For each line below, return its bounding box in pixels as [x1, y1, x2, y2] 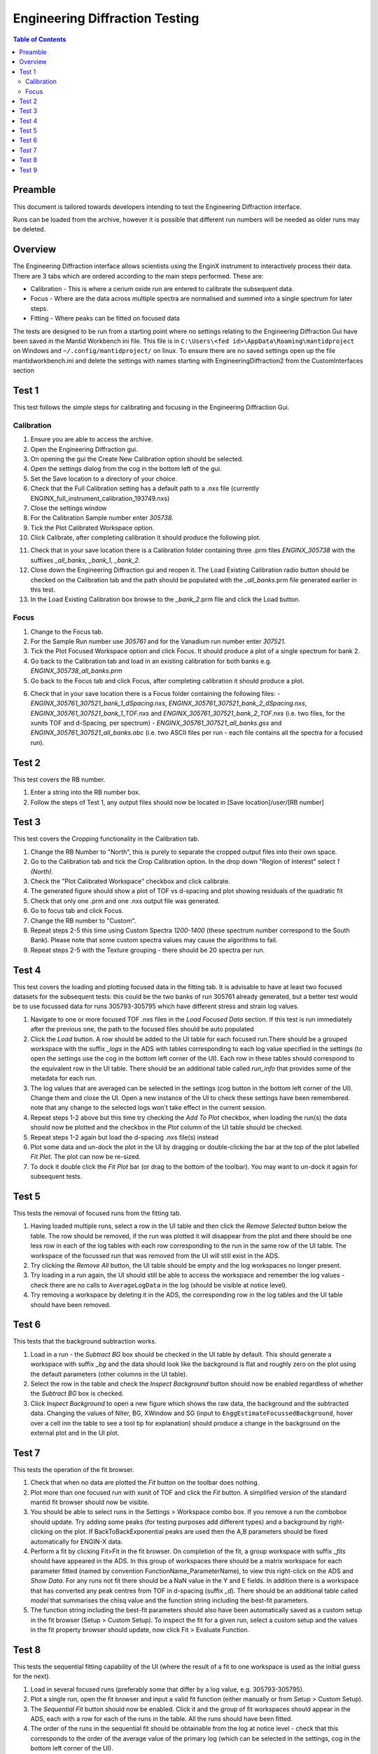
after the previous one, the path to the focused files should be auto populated [30, 1025, 254, 1033]
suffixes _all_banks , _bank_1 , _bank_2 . [30, 556, 141, 564]
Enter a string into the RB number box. [30, 788, 141, 796]
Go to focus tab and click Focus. [30, 906, 124, 915]
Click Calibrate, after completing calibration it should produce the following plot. [30, 533, 261, 542]
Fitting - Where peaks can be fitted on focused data [30, 314, 180, 323]
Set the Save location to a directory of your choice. [30, 474, 178, 483]
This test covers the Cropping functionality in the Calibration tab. [13, 835, 199, 843]
